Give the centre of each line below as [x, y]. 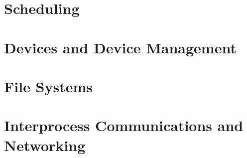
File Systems [49, 86]
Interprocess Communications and [124, 125]
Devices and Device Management [120, 47]
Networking [45, 145]
